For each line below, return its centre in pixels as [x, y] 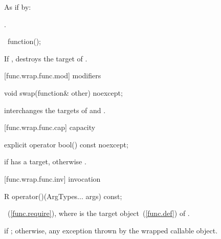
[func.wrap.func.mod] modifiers [53, 75]
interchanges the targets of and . [55, 110]
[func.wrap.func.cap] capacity [50, 127]
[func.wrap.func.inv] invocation [52, 178]
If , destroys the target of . [46, 58]
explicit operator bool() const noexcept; [66, 144]
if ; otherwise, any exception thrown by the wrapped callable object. [111, 230]
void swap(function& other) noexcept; [63, 92]
